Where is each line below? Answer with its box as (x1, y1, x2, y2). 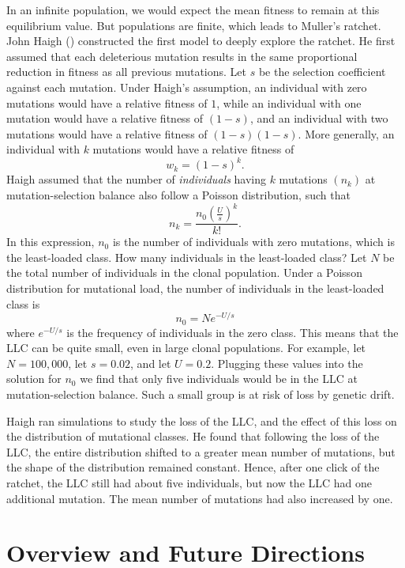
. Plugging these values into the (211, 354, 363, 371)
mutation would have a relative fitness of (6, 110, 204, 127)
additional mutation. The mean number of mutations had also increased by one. (6, 490, 393, 506)
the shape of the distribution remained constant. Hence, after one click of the (6, 459, 380, 475)
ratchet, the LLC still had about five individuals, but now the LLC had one (6, 475, 373, 490)
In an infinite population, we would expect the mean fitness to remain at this (6, 2, 380, 17)
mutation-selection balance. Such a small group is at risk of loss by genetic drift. (6, 386, 395, 403)
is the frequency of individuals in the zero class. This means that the (66, 324, 399, 340)
